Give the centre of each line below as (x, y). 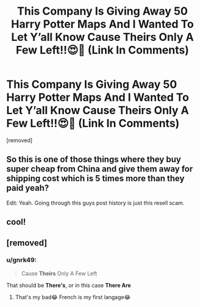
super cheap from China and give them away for (100, 169)
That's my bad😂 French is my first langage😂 (73, 297)
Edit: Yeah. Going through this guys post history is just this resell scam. (95, 203)
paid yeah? (28, 188)
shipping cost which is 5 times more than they (95, 179)
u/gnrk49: (22, 260)
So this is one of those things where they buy (94, 160)
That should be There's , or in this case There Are (69, 285)
